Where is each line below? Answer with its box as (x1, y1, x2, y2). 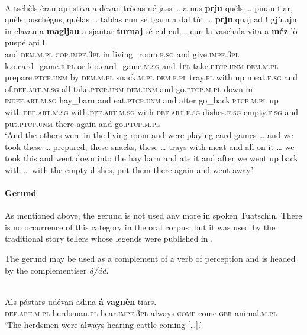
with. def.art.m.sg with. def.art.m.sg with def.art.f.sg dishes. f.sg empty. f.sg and (5, 105, 299, 118)
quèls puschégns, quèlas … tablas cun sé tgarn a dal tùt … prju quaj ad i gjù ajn (5, 13, 297, 25)
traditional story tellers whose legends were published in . (5, 232, 214, 245)
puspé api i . (5, 36, 47, 48)
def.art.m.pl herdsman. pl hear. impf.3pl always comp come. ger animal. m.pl (5, 307, 277, 319)
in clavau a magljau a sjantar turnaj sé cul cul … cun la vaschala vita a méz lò (5, 24, 298, 37)
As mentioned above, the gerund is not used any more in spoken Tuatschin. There (5, 209, 302, 222)
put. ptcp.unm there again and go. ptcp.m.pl (5, 117, 160, 129)
